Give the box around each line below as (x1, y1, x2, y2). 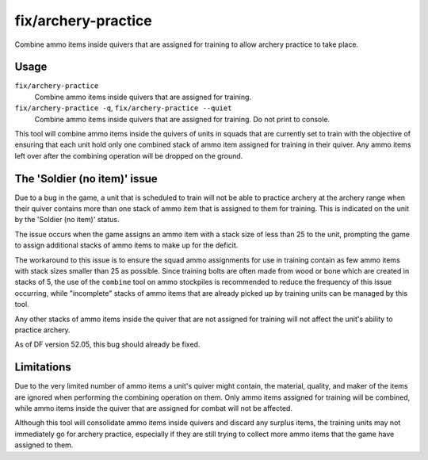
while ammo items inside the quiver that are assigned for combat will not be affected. (14, 404, 293, 413)
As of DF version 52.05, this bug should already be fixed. (14, 339, 201, 349)
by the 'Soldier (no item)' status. (14, 215, 120, 224)
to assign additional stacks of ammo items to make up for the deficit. (14, 240, 239, 250)
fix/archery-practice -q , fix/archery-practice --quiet (14, 103, 232, 113)
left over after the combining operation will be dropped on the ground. (14, 151, 243, 160)
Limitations (14, 361, 71, 374)
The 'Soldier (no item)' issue (14, 171, 158, 186)
